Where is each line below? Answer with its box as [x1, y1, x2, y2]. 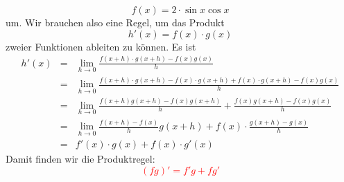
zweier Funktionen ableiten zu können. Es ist [6, 39, 196, 53]
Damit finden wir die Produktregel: [6, 152, 155, 166]
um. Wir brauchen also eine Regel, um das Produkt [6, 15, 225, 29]
